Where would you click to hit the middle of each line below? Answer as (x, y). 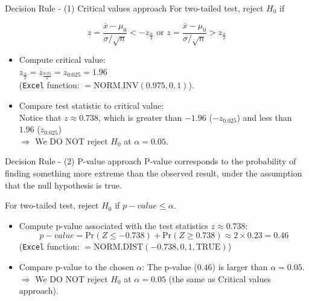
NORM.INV (116, 86)
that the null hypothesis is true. (63, 185)
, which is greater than (140, 117)
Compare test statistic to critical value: (91, 105)
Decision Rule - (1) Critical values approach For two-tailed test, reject (134, 8)
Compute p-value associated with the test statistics (113, 225)
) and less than (264, 117)
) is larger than (240, 267)
